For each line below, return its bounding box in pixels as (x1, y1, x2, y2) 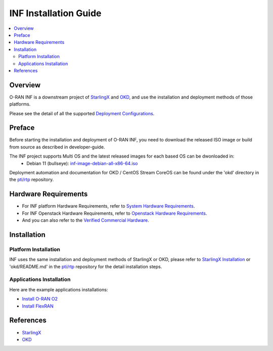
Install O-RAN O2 (22, 296, 58, 302)
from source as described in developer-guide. (9, 144, 105, 150)
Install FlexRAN (22, 303, 54, 309)
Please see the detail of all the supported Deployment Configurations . (9, 110, 155, 116)
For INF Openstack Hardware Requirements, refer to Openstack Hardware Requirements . (22, 210, 207, 216)
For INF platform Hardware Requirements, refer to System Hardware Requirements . (22, 203, 195, 209)
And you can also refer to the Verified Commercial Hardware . (22, 217, 149, 223)
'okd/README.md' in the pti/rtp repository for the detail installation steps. (9, 263, 162, 270)
